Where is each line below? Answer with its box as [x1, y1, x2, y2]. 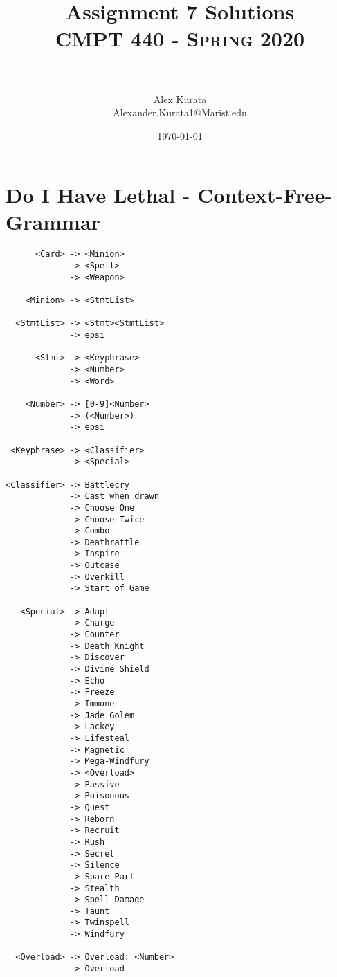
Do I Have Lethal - [6, 181, 190, 209]
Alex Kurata [153, 91, 207, 106]
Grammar [6, 208, 100, 236]
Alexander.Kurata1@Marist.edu [113, 105, 247, 120]
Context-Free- [197, 181, 333, 209]
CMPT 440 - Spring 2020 [55, 24, 305, 53]
